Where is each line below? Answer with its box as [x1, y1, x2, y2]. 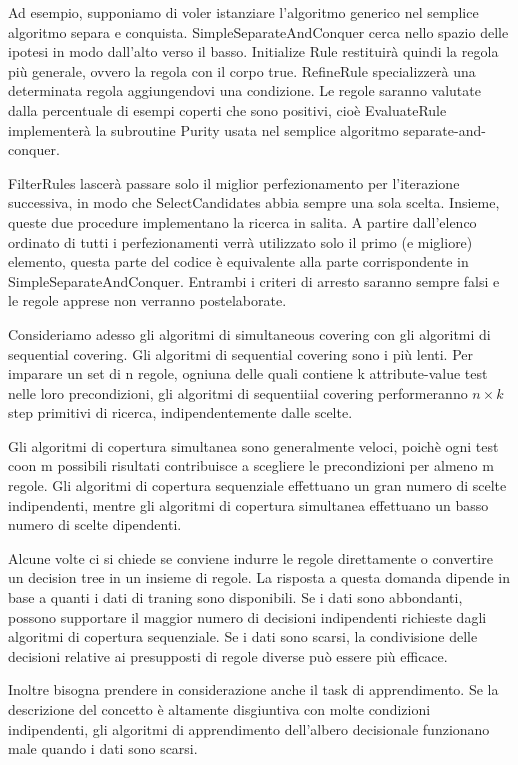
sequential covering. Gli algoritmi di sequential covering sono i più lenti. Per [8, 343, 474, 364]
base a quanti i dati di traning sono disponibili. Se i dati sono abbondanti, [8, 587, 463, 608]
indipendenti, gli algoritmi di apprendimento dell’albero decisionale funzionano [8, 718, 490, 739]
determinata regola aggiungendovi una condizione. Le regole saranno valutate [8, 80, 481, 101]
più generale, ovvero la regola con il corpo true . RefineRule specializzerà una [8, 60, 476, 81]
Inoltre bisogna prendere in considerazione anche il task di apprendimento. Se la [8, 679, 499, 700]
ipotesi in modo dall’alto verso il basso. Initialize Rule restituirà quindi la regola [8, 41, 499, 62]
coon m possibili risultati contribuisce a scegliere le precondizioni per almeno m [8, 455, 494, 476]
